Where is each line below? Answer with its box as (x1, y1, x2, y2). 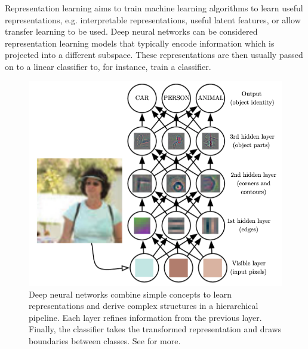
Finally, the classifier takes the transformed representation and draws (29, 323, 282, 335)
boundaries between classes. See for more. (29, 334, 181, 347)
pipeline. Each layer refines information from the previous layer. (29, 311, 262, 323)
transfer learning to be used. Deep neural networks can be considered (5, 25, 258, 38)
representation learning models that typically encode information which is (5, 36, 275, 49)
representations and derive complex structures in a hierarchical (29, 299, 258, 312)
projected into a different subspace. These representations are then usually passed (5, 48, 303, 61)
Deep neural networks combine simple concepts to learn (29, 287, 232, 300)
